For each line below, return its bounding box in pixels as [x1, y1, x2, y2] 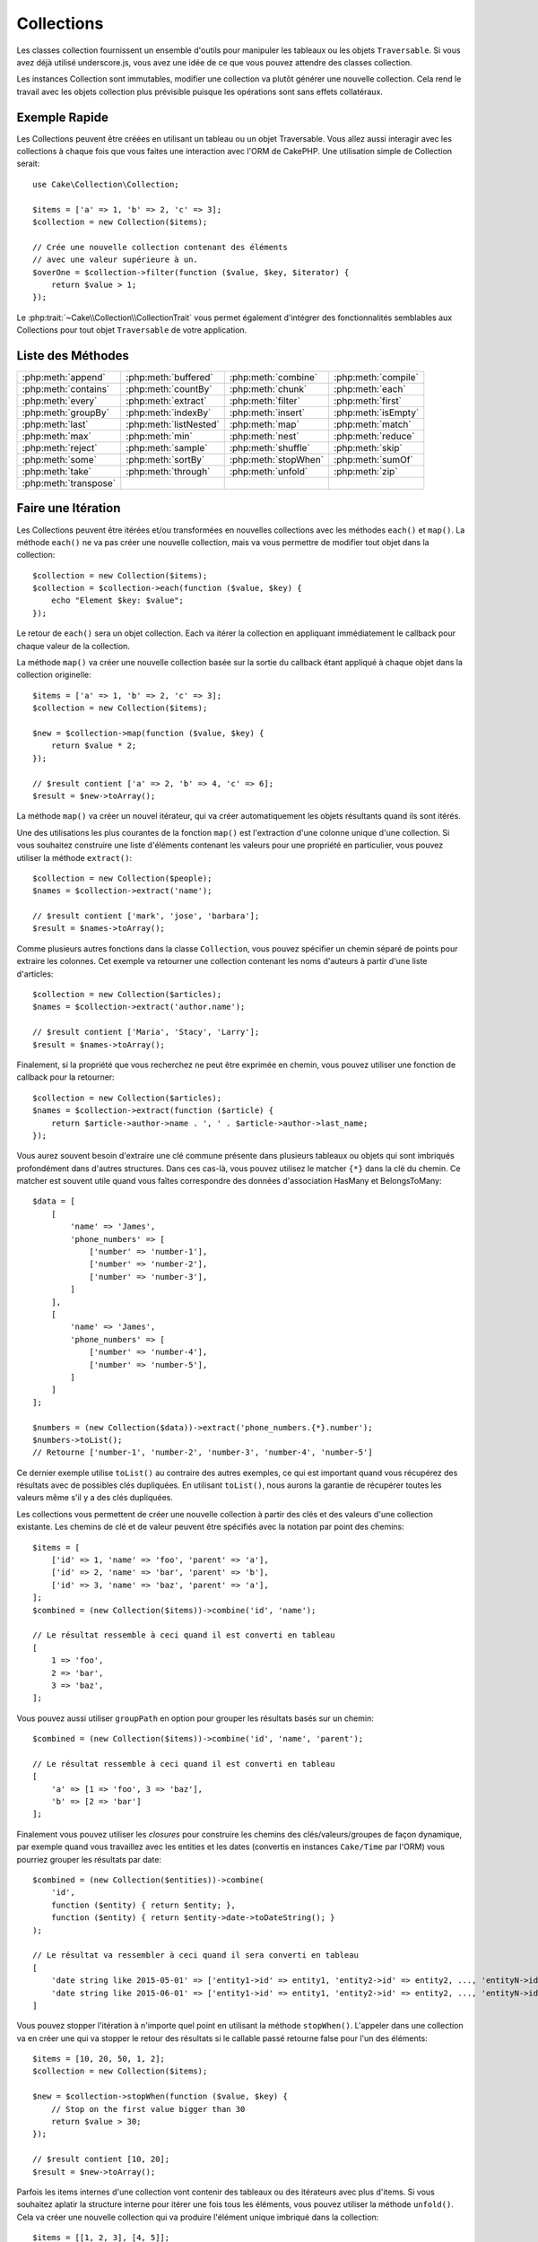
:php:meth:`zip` [333, 465, 398, 477]
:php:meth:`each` [333, 383, 407, 395]
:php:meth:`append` [22, 371, 107, 383]
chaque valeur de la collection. [16, 640, 130, 651]
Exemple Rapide [16, 109, 109, 125]
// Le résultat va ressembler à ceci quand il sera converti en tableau [32, 1951, 359, 1960]
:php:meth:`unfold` [229, 465, 308, 477]
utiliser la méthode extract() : [16, 852, 133, 863]
